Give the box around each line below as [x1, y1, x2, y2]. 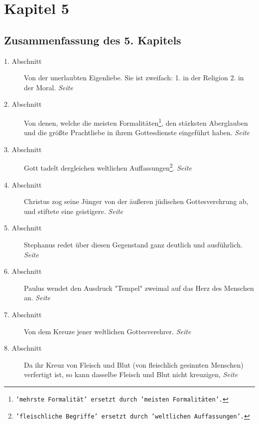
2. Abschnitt [4, 99, 42, 109]
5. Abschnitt [4, 222, 42, 233]
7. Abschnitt [4, 309, 42, 319]
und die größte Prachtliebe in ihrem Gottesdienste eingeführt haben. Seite [24, 127, 250, 138]
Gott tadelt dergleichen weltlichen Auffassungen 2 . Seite [24, 161, 192, 173]
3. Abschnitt [4, 144, 42, 154]
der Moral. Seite [24, 82, 73, 92]
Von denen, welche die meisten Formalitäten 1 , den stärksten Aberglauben [24, 116, 248, 128]
